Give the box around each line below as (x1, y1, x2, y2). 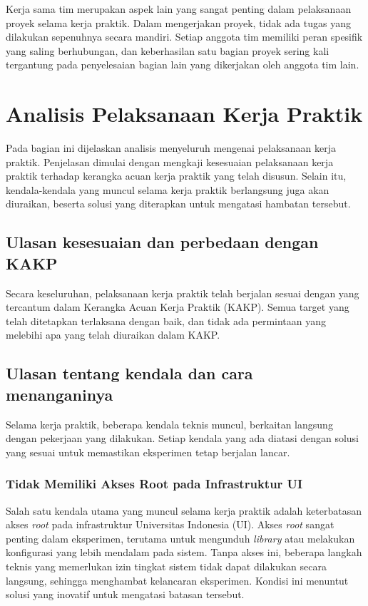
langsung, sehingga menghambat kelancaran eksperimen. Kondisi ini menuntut (6, 572, 349, 587)
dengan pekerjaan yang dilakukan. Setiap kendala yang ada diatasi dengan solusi (6, 431, 359, 446)
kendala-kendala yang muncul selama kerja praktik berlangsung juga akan (6, 182, 329, 197)
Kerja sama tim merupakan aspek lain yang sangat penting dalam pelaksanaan (6, 1, 352, 16)
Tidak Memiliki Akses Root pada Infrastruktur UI (6, 475, 303, 493)
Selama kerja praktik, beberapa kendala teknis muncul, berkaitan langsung (6, 416, 333, 431)
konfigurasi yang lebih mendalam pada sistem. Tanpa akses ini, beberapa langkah (6, 545, 362, 560)
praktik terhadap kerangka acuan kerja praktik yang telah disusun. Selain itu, (6, 168, 347, 183)
